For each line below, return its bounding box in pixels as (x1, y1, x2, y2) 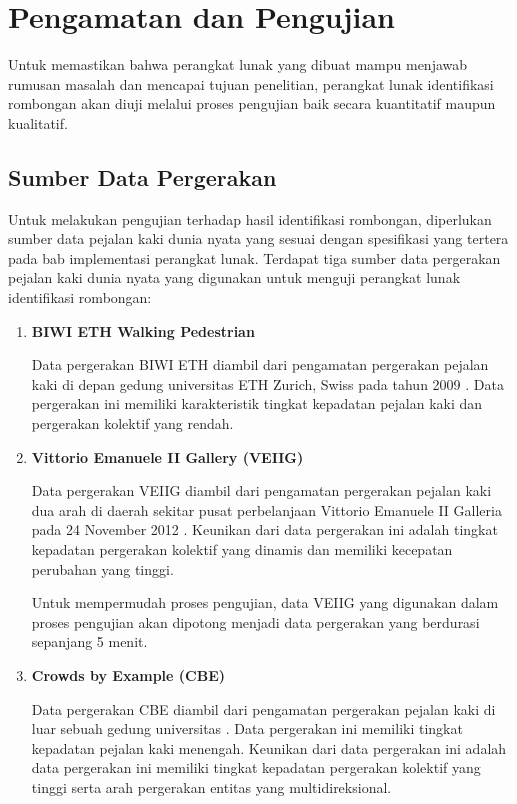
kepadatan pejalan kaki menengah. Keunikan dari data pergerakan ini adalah (31, 737, 507, 758)
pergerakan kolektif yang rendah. (31, 413, 234, 434)
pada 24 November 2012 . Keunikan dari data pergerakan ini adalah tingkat (31, 519, 498, 540)
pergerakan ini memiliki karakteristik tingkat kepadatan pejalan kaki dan (31, 393, 483, 414)
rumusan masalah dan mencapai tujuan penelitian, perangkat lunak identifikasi (8, 73, 494, 94)
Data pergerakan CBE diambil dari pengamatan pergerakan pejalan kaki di (31, 698, 496, 719)
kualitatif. (8, 112, 68, 133)
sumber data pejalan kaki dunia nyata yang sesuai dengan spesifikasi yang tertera (8, 228, 509, 249)
